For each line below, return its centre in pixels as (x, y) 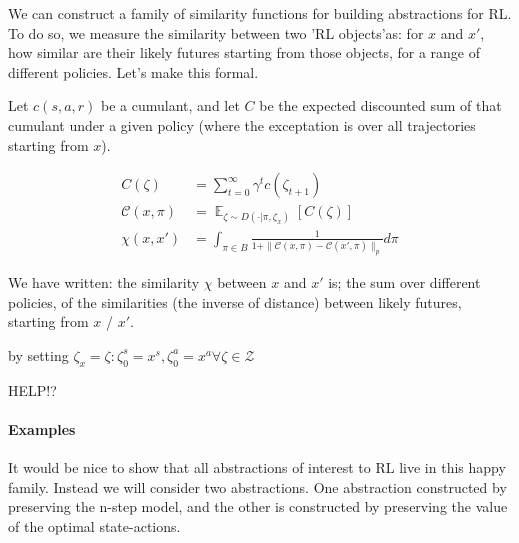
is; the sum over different (404, 282)
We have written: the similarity (104, 282)
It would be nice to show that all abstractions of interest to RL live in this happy (257, 467)
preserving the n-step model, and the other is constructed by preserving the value (258, 506)
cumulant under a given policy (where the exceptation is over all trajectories (242, 124)
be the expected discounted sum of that (380, 105)
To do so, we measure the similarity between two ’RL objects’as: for (216, 32)
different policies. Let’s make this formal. (133, 71)
